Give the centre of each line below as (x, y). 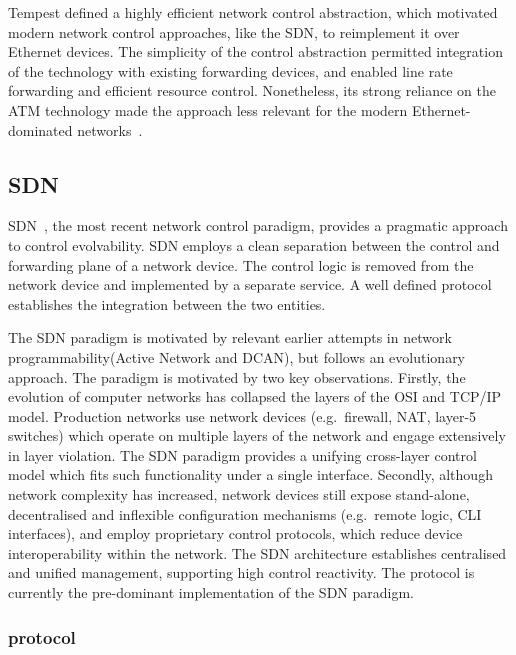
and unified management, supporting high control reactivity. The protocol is (241, 572)
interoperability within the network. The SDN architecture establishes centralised (257, 552)
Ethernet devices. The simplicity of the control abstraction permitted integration (255, 51)
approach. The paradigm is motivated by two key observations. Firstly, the (237, 376)
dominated (40, 129)
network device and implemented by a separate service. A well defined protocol (250, 284)
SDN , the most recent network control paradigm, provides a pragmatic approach (258, 225)
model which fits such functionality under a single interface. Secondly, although (250, 474)
